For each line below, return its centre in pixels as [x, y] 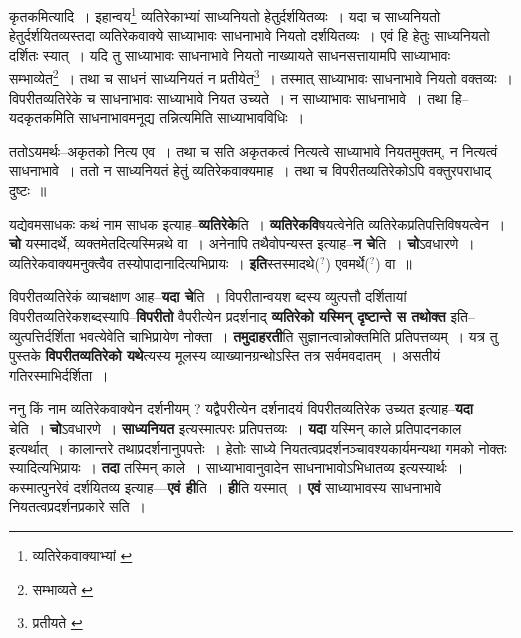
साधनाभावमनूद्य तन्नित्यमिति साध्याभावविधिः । [191, 117]
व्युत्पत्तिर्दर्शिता [42, 335]
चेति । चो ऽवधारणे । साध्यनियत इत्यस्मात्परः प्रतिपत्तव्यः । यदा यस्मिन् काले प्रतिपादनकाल [235, 428]
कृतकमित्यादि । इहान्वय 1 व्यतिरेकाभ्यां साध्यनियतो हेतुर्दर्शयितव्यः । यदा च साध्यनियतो [225, 14]
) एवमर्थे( [347, 262]
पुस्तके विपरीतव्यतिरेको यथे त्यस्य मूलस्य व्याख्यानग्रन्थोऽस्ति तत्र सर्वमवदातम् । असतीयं [225, 355]
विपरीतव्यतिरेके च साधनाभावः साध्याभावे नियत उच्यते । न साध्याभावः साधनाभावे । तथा [228, 97]
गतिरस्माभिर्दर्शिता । [59, 374]
